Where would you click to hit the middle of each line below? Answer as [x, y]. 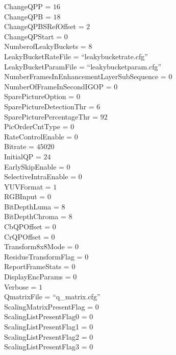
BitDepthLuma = [32, 206]
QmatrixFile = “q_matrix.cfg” [52, 297]
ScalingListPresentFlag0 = [46, 316]
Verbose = [20, 286]
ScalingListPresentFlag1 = [46, 326]
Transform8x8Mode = [39, 246]
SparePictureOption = [39, 96]
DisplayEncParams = [37, 277]
